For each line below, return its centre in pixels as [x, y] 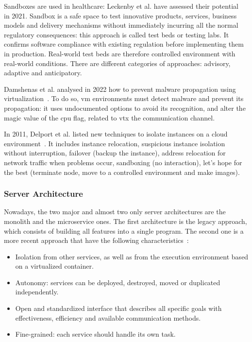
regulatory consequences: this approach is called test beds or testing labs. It [117, 34]
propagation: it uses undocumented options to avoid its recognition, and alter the [125, 108]
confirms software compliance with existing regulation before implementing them [124, 44]
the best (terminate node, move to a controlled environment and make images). [122, 172]
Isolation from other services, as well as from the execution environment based [132, 256]
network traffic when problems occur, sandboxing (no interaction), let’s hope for [123, 162]
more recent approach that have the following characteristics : [96, 240]
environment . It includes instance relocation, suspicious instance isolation [115, 143]
